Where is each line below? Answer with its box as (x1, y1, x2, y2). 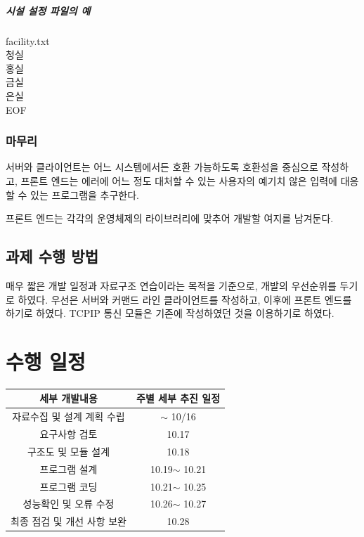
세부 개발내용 (39, 391, 98, 406)
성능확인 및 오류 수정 (22, 496, 115, 511)
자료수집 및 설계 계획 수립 (12, 409, 125, 424)
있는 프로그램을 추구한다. (30, 187, 139, 202)
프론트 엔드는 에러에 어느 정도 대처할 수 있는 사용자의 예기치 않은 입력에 (20, 173, 337, 188)
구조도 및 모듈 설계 (27, 444, 110, 458)
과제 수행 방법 (6, 245, 99, 267)
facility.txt (6, 33, 50, 48)
